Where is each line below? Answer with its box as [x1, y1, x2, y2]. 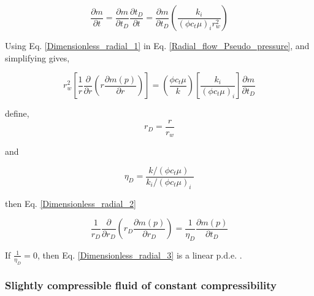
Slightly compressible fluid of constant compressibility [5, 278, 277, 293]
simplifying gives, [5, 51, 70, 64]
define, [5, 107, 29, 120]
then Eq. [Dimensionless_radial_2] [5, 197, 136, 209]
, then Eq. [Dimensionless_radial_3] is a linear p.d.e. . [37, 248, 242, 261]
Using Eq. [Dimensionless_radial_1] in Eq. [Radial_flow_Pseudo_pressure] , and [5, 39, 310, 52]
